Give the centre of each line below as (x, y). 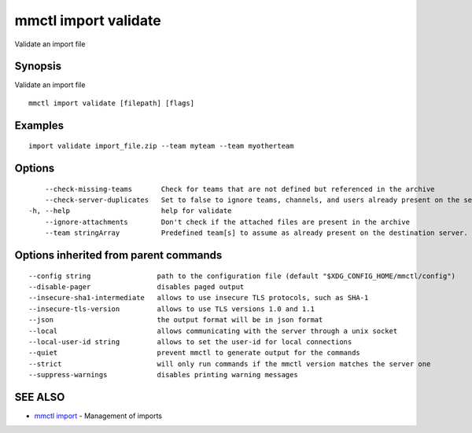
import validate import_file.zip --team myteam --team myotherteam (161, 146)
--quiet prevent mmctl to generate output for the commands (195, 353)
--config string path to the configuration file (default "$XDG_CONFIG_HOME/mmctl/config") (242, 276)
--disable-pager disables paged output (136, 287)
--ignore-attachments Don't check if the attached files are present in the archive (227, 222)
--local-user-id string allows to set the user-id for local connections (190, 341)
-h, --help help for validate (130, 211)
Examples (39, 125)
